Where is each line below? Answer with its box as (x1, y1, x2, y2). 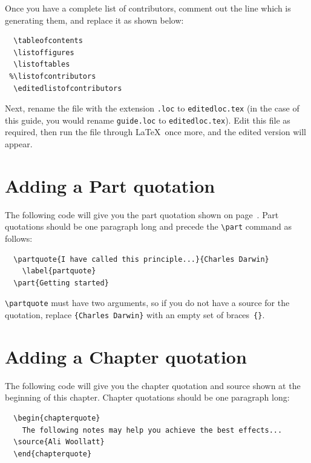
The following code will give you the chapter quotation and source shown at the (5, 379, 301, 391)
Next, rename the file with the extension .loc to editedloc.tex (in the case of (5, 102, 300, 115)
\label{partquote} (22, 267, 96, 276)
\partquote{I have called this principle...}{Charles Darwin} (13, 255, 269, 264)
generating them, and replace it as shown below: (5, 13, 184, 26)
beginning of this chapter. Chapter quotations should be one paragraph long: (5, 391, 290, 404)
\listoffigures (13, 48, 74, 57)
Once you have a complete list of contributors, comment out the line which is (5, 2, 291, 14)
